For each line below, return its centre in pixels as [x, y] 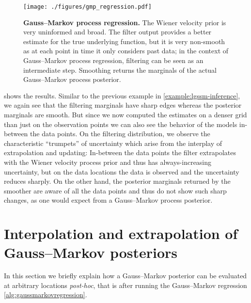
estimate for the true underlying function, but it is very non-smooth [124, 41]
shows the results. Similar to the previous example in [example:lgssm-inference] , [122, 95]
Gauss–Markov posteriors [91, 252]
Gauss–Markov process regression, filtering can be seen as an [113, 60]
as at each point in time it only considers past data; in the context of [126, 51]
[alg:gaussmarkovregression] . [46, 295]
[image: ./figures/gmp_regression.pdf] [87, 7]
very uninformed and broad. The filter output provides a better [118, 32]
